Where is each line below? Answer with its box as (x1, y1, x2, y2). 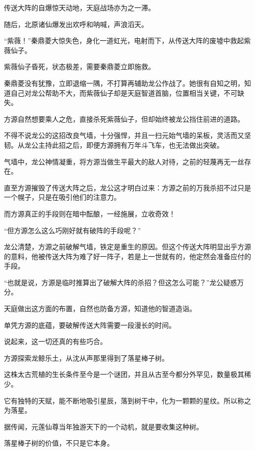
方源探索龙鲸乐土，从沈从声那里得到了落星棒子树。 (4, 352, 169, 363)
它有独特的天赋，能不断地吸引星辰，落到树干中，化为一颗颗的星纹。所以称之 (4, 395, 251, 405)
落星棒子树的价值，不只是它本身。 (4, 438, 114, 448)
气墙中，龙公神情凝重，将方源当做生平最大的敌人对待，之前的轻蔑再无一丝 (4, 156, 244, 166)
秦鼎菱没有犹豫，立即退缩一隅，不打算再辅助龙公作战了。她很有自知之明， (4, 78, 244, 88)
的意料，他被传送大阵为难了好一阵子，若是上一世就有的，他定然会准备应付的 (4, 251, 251, 261)
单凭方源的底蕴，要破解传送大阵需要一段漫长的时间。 (4, 319, 176, 330)
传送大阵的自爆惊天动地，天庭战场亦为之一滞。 (4, 2, 155, 12)
